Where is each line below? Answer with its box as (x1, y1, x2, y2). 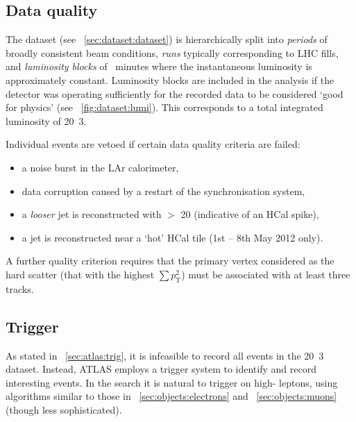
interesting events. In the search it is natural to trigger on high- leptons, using (6, 375, 338, 389)
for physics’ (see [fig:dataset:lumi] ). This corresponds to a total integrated (6, 100, 323, 115)
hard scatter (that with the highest (6, 267, 155, 281)
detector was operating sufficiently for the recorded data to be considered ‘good (6, 86, 344, 101)
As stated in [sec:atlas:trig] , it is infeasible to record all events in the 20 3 (6, 348, 324, 362)
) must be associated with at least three (181, 267, 350, 281)
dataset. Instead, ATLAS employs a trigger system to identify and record (6, 362, 316, 376)
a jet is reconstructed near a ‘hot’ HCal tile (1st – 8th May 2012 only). (22, 230, 323, 244)
